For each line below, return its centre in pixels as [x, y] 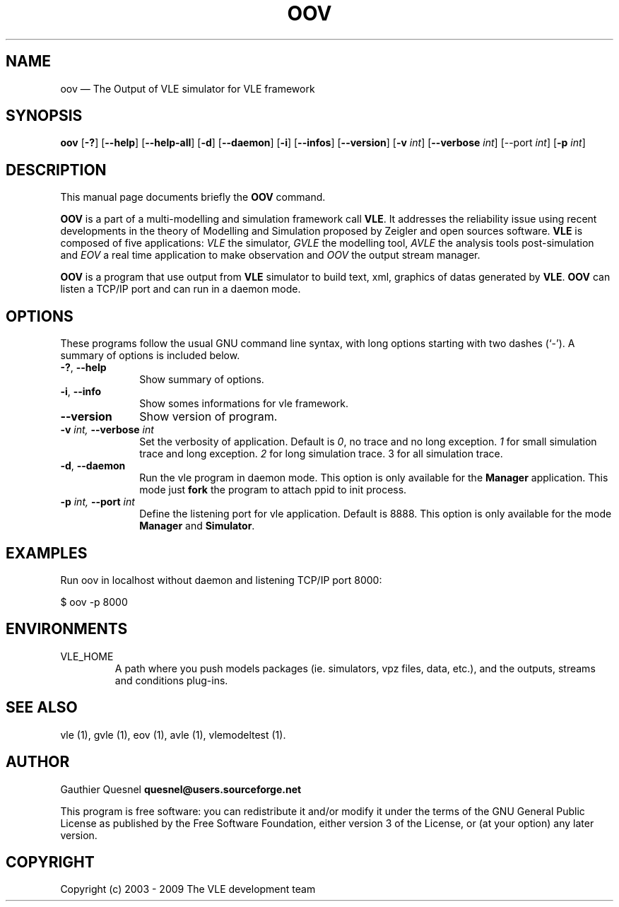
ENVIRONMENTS [67, 629]
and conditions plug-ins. [171, 680]
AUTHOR [38, 762]
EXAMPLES [47, 553]
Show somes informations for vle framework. [244, 404]
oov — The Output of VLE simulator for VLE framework [188, 88]
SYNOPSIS [44, 116]
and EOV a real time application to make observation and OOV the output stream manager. [270, 255]
